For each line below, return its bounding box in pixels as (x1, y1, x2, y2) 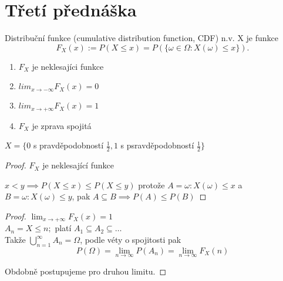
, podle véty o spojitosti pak (80, 233, 181, 246)
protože (138, 178, 165, 191)
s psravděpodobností (120, 139, 194, 151)
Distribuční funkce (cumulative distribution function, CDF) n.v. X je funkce (5, 32, 279, 44)
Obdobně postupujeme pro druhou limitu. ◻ (5, 265, 167, 277)
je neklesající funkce (42, 159, 114, 171)
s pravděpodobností (33, 139, 104, 151)
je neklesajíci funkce (32, 60, 104, 72)
